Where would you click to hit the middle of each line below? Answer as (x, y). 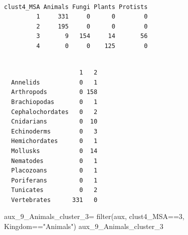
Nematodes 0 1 (54, 161)
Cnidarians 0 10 (54, 122)
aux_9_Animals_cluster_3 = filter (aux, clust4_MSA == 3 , (94, 216)
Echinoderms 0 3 (54, 131)
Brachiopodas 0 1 (54, 102)
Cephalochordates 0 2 (54, 112)
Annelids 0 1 (54, 82)
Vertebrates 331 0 (54, 200)
